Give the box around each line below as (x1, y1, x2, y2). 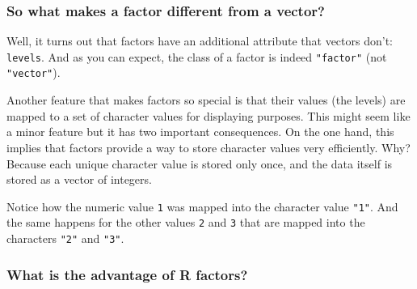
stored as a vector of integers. (6, 171, 152, 188)
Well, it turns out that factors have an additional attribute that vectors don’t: (6, 32, 394, 49)
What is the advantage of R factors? (6, 264, 248, 284)
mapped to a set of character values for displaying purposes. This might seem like (6, 107, 411, 124)
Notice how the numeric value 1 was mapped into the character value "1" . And (6, 198, 398, 215)
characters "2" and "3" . (6, 230, 124, 246)
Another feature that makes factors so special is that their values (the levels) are (6, 91, 406, 108)
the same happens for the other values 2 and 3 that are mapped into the (6, 214, 365, 231)
